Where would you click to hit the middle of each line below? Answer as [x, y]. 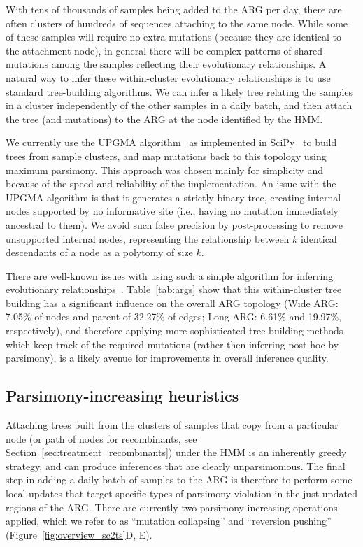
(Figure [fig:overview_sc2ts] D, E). [79, 534]
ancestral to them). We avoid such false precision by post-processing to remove [175, 224]
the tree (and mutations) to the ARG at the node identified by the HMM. [164, 119]
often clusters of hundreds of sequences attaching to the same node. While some [177, 23]
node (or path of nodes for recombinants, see [101, 438]
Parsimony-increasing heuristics [122, 396]
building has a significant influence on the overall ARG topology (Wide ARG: [172, 303]
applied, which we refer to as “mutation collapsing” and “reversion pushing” [169, 521]
